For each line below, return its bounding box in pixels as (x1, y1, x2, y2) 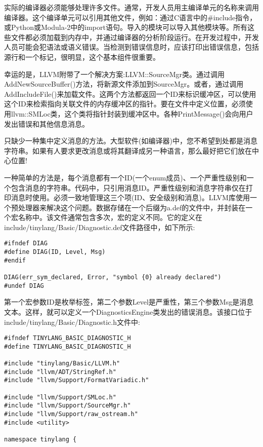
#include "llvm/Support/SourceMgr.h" (4, 402, 131, 409)
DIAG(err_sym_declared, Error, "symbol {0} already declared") (4, 274, 222, 281)
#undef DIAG (4, 282, 44, 289)
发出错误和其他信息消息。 (4, 118, 89, 129)
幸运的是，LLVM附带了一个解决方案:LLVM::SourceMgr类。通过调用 (4, 68, 225, 79)
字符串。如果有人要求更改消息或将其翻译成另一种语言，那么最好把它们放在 (4, 145, 252, 156)
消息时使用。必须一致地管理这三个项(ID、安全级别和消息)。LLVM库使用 (11, 192, 250, 203)
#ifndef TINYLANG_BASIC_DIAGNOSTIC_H (4, 334, 131, 342)
